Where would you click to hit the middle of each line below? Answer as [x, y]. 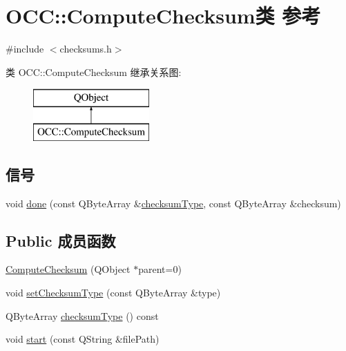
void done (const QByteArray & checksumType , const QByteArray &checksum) [173, 203]
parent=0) [160, 269]
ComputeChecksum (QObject [68, 269]
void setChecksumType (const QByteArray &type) [113, 293]
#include [25, 49]
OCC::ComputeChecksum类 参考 [163, 16]
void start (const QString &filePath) [83, 339]
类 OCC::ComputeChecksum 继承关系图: [94, 72]
